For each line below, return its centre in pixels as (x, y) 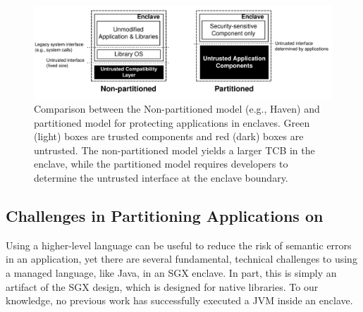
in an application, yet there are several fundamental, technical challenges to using (181, 259)
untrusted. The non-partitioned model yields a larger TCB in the (174, 150)
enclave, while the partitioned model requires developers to (161, 164)
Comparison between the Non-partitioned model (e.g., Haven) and (177, 109)
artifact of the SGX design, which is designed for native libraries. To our (162, 286)
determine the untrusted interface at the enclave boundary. (161, 178)
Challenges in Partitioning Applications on (165, 216)
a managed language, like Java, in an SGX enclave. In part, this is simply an (171, 273)
